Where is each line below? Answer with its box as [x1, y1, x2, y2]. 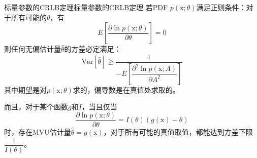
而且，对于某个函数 [4, 101, 68, 112]
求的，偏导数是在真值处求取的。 [73, 84, 180, 95]
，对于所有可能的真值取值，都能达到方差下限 [103, 126, 253, 137]
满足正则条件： [196, 2, 246, 12]
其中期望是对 [4, 84, 47, 95]
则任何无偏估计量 [4, 44, 61, 54]
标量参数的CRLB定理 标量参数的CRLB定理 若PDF [4, 2, 168, 12]
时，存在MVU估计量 [4, 126, 71, 137]
